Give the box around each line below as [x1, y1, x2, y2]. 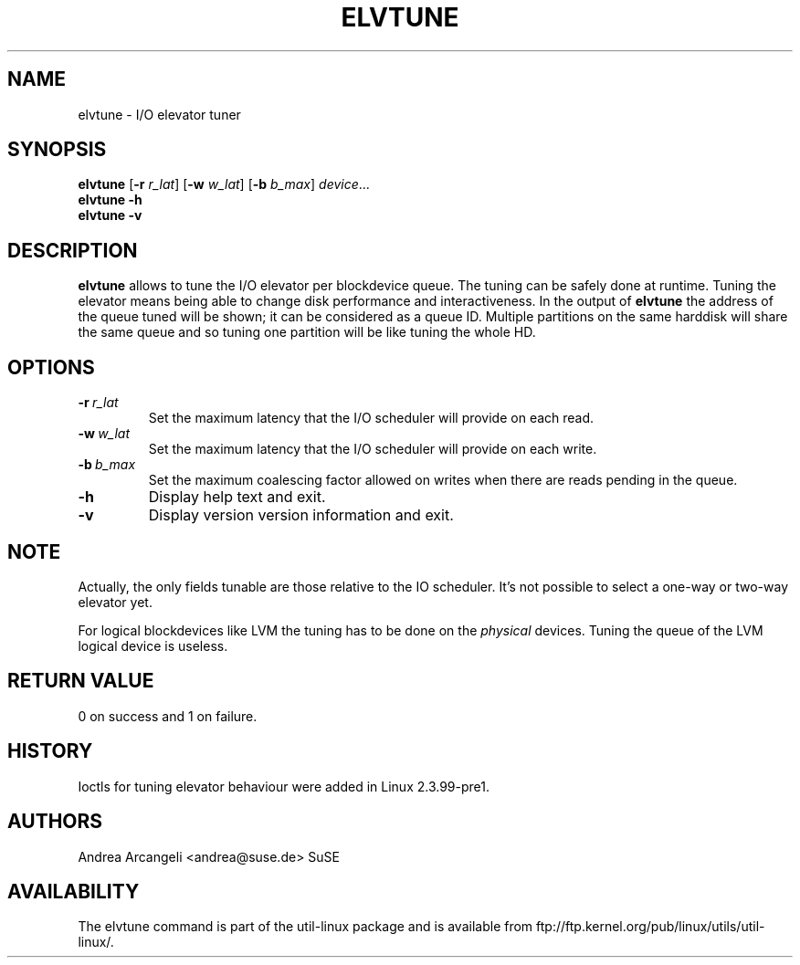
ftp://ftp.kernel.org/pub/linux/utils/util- [536, 918, 765, 935]
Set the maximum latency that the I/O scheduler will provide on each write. [148, 441, 597, 457]
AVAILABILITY [7, 879, 140, 903]
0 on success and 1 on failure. [78, 708, 258, 724]
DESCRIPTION [7, 238, 138, 262]
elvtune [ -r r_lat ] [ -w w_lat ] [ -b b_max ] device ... [78, 176, 370, 193]
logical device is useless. [78, 637, 228, 654]
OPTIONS [7, 355, 95, 379]
